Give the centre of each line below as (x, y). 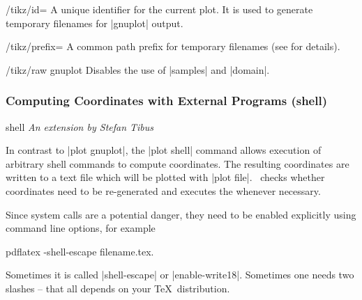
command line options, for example (81, 228)
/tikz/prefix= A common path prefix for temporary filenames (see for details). (173, 46)
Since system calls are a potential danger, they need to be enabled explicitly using (181, 214)
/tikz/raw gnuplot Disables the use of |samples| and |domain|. (138, 69)
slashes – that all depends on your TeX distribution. (118, 288)
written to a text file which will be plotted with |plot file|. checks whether (165, 177)
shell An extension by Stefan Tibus (80, 126)
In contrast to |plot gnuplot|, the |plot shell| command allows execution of (164, 150)
